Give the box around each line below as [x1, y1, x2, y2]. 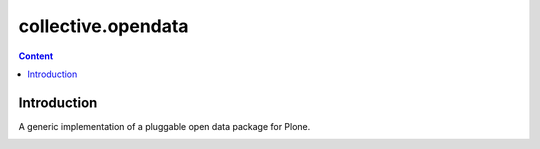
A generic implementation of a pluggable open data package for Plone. [18, 120, 311, 132]
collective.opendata [18, 15, 189, 37]
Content [18, 50, 54, 62]
